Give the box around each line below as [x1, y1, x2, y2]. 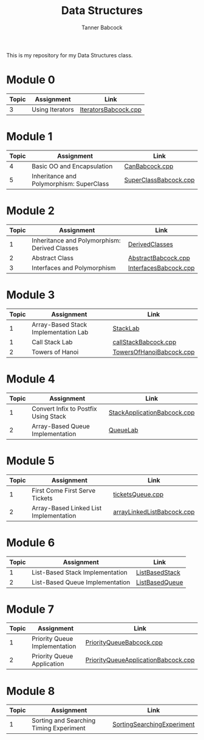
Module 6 [6, 535, 55, 549]
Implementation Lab [32, 328, 89, 336]
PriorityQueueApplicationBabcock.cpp [85, 656, 195, 664]
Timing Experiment [32, 724, 86, 733]
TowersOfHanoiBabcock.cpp [112, 348, 195, 356]
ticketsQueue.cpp [113, 490, 164, 498]
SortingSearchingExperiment [112, 720, 195, 728]
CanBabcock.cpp [124, 162, 174, 171]
